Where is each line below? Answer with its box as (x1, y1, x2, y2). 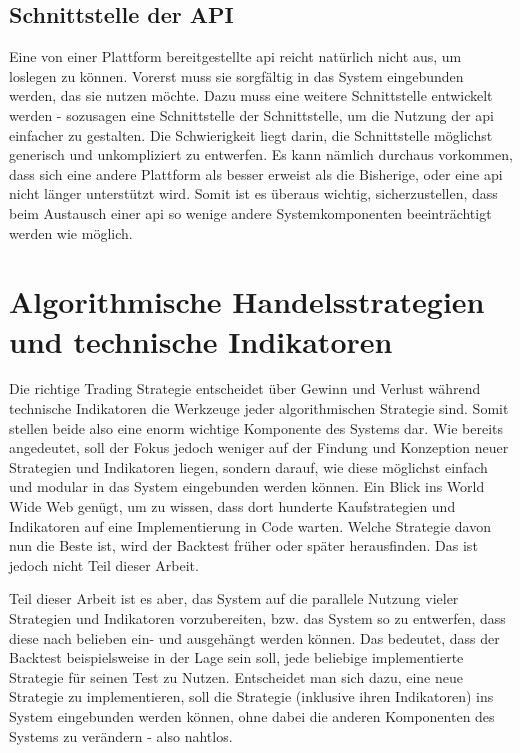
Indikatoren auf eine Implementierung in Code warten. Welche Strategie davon (9, 515, 492, 536)
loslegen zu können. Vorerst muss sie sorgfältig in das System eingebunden (9, 65, 464, 86)
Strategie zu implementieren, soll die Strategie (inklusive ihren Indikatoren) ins (9, 686, 494, 707)
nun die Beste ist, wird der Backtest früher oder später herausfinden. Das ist (9, 535, 478, 556)
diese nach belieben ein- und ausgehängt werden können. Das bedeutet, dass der (9, 627, 500, 648)
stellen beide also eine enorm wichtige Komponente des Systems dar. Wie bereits (9, 417, 504, 438)
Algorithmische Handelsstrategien (9, 281, 485, 322)
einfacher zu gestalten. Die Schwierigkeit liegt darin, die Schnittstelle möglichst (9, 124, 493, 145)
